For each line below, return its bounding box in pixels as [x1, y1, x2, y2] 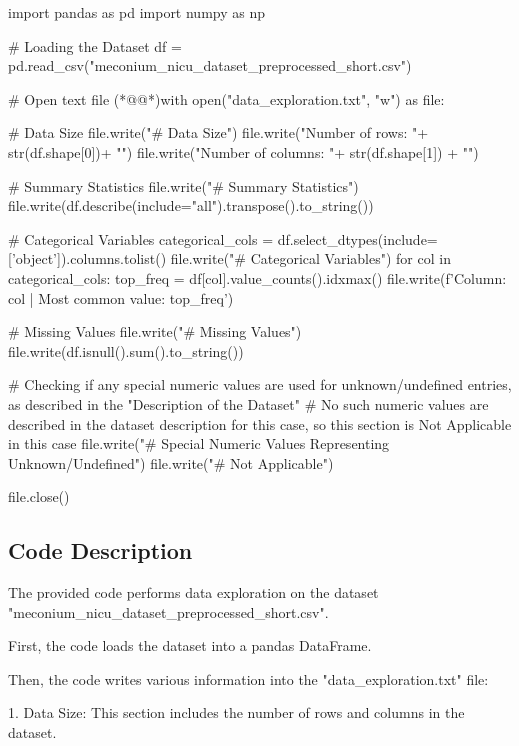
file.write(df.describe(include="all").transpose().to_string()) [8, 195, 374, 216]
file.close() [8, 486, 70, 507]
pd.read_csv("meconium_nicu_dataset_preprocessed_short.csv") [8, 55, 412, 76]
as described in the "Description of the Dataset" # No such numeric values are [8, 393, 489, 414]
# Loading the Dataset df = [8, 35, 182, 56]
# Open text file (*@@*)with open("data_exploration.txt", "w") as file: [8, 88, 445, 109]
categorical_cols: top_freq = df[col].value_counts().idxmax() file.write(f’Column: [8, 267, 507, 288]
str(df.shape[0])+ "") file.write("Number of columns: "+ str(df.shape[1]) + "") [8, 141, 479, 162]
